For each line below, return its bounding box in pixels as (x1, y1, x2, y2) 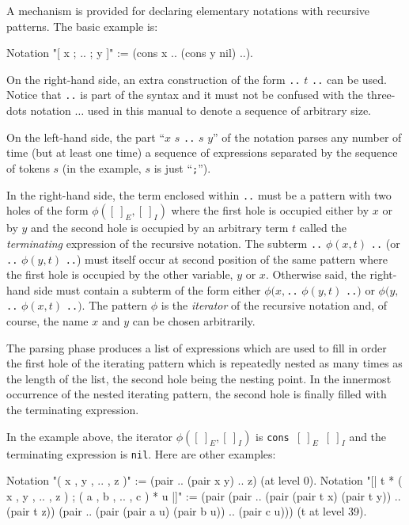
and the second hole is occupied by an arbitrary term (30, 219, 289, 236)
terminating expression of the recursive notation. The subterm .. (6, 234, 323, 251)
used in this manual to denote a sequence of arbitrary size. (87, 102, 371, 119)
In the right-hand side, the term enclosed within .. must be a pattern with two (6, 186, 392, 203)
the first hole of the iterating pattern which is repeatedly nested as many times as (6, 355, 403, 371)
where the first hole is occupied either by (171, 202, 369, 219)
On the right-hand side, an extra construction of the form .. (6, 70, 301, 87)
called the (299, 219, 347, 236)
